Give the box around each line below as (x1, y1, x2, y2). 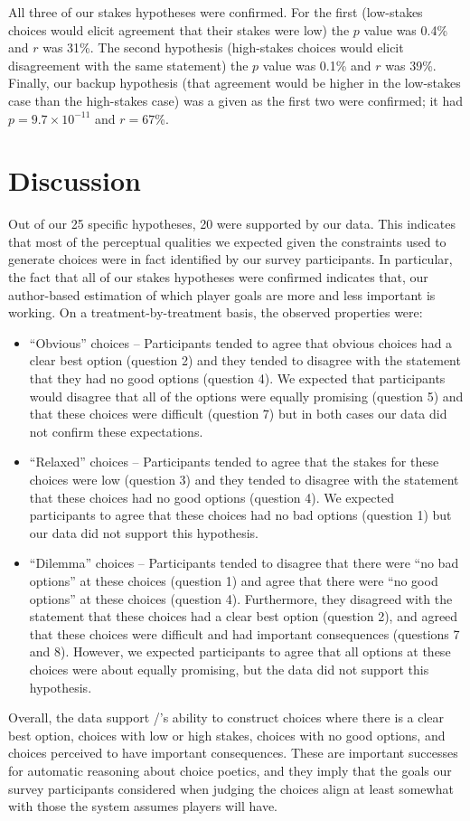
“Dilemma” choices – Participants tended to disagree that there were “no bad (29, 553, 459, 572)
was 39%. (385, 55, 437, 74)
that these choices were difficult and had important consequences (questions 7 (29, 624, 460, 643)
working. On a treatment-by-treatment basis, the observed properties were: (8, 303, 423, 322)
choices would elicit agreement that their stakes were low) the (8, 20, 350, 39)
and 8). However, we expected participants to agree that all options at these (29, 642, 451, 661)
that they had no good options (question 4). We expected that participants (29, 369, 446, 388)
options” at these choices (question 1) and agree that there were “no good (29, 571, 438, 590)
